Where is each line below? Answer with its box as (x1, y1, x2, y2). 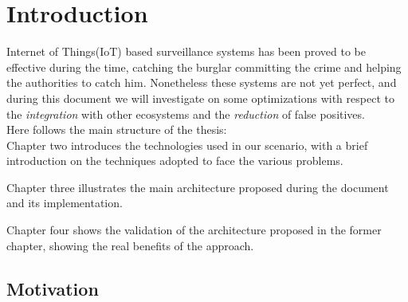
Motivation (6, 276, 99, 300)
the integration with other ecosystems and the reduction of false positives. (6, 105, 365, 122)
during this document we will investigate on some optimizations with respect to (6, 89, 394, 106)
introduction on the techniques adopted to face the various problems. (6, 152, 343, 169)
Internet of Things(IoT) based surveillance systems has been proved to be (6, 43, 366, 60)
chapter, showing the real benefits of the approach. (6, 237, 254, 253)
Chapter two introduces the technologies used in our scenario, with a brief (6, 136, 368, 153)
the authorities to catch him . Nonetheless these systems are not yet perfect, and (6, 74, 397, 91)
